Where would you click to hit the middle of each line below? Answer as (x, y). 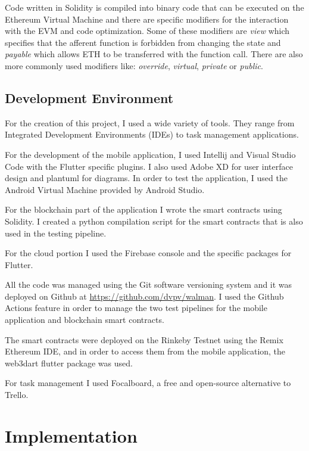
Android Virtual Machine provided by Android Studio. (105, 189)
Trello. (17, 395)
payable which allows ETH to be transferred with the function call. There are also (154, 54)
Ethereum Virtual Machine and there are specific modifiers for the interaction (147, 19)
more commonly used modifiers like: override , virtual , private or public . (134, 65)
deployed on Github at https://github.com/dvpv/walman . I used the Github (144, 296)
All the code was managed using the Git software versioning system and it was (149, 284)
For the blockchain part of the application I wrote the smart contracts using (143, 209)
